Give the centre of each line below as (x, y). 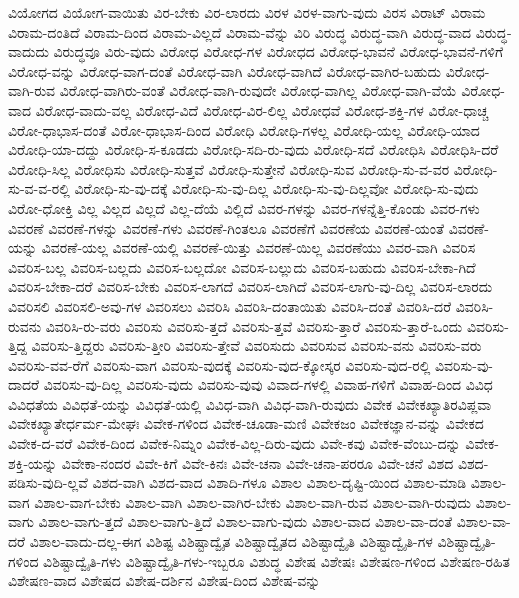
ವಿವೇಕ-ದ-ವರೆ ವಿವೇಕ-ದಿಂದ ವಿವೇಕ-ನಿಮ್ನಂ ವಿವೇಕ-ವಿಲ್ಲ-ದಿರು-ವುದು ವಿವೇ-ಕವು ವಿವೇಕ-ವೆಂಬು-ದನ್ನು (234, 443)
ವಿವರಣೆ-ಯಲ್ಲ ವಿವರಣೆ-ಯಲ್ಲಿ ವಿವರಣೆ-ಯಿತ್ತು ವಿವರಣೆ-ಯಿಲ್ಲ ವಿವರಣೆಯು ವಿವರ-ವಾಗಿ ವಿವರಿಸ (258, 247)
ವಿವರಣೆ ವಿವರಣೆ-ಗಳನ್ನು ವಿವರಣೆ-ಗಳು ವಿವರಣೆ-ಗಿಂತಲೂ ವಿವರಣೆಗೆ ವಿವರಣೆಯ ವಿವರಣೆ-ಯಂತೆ (226, 227)
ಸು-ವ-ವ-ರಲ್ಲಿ (39, 188)
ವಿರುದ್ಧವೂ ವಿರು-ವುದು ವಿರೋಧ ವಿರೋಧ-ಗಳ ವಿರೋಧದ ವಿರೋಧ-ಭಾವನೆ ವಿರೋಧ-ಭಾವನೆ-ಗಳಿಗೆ (278, 51)
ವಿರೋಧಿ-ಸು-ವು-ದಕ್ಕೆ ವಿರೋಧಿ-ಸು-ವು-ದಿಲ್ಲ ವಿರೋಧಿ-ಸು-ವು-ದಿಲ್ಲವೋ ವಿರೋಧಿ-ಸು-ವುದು (276, 188)
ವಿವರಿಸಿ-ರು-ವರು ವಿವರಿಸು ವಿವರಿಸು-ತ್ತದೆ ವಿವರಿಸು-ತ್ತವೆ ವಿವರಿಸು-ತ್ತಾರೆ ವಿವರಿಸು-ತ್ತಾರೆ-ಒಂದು (254, 325)
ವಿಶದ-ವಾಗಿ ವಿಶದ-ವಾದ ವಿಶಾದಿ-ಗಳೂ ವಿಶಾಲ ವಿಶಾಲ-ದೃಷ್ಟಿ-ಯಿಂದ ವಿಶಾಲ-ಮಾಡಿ (279, 482)
